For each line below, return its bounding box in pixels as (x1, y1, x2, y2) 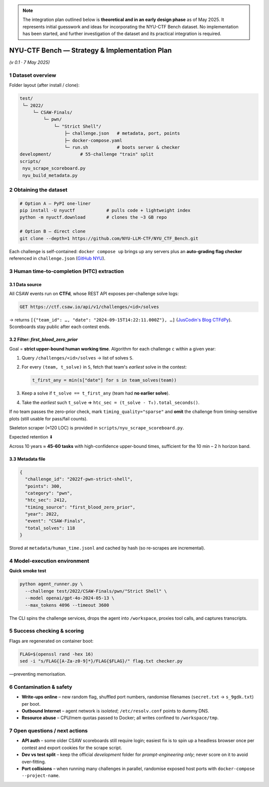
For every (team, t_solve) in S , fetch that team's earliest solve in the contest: (21, 364, 187, 370)
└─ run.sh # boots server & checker (64, 144, 180, 150)
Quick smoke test (9, 568, 47, 574)
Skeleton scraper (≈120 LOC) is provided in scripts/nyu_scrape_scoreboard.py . (9, 424, 184, 430)
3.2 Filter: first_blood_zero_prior (9, 337, 78, 343)
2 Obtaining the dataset (9, 186, 68, 193)
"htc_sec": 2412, (25, 497, 67, 503)
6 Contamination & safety (9, 683, 72, 690)
